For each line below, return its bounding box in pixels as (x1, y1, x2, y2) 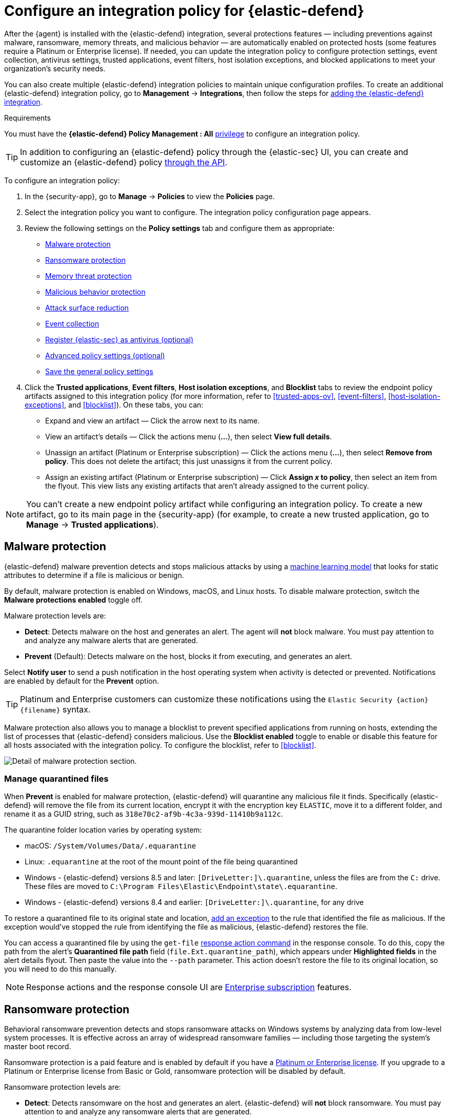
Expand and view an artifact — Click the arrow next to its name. (45, 416, 260, 425)
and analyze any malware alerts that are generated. (25, 635, 198, 645)
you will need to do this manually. (4, 964, 116, 974)
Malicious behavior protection (45, 287, 146, 296)
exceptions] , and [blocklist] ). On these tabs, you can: (25, 400, 204, 409)
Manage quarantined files (4, 773, 109, 784)
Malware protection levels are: (4, 611, 106, 620)
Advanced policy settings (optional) (45, 351, 165, 360)
